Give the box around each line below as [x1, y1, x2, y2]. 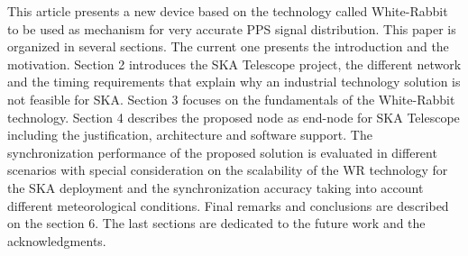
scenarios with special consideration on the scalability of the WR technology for [7, 160, 448, 179]
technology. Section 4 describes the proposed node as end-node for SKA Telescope [7, 107, 460, 126]
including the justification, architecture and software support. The [7, 125, 372, 144]
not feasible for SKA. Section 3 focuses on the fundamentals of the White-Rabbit [7, 89, 455, 108]
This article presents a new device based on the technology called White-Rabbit [7, 2, 448, 20]
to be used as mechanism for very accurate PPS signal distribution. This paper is [7, 19, 456, 38]
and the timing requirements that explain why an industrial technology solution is [7, 72, 461, 91]
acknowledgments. [7, 231, 106, 250]
